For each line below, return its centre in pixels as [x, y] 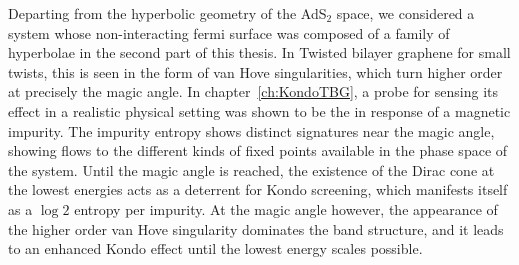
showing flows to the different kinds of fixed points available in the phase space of [258, 150]
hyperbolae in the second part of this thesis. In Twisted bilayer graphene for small [259, 52]
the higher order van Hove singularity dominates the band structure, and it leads [256, 228]
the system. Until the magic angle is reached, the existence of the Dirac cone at [251, 169]
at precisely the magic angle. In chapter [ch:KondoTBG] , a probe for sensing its [253, 91]
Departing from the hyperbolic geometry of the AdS [167, 13]
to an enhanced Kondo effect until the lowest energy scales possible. [215, 248]
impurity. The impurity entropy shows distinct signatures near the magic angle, [251, 130]
